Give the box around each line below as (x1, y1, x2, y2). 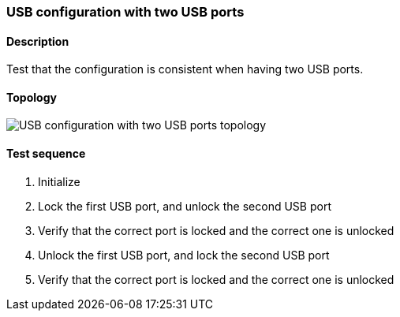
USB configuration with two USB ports (6, 4, 245, 20)
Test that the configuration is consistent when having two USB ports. (6, 62, 364, 76)
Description (6, 34, 69, 48)
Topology (6, 90, 57, 104)
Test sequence (6, 147, 86, 161)
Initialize (38, 174, 80, 188)
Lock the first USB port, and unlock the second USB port (38, 199, 331, 213)
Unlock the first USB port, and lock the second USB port (38, 248, 330, 262)
